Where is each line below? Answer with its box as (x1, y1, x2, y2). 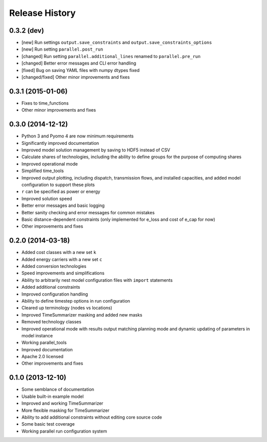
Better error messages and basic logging (21, 202, 105, 208)
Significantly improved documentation (21, 140, 99, 146)
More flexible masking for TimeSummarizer (21, 407, 110, 413)
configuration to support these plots (21, 182, 95, 188)
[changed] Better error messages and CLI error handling (21, 60, 136, 66)
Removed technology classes (21, 319, 82, 325)
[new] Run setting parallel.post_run (21, 46, 103, 52)
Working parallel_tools (21, 340, 67, 346)
